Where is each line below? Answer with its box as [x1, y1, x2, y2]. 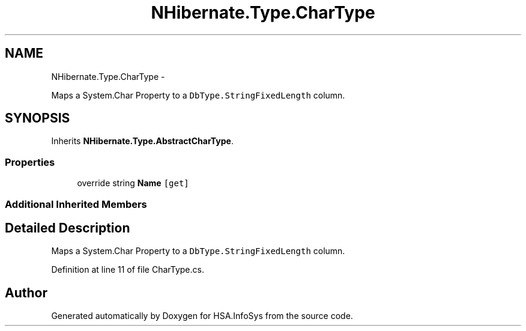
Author [5, 285, 47, 300]
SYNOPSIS [5, 111, 70, 126]
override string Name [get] [77, 178, 189, 189]
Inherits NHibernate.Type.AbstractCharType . [51, 136, 234, 147]
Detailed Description [5, 220, 130, 235]
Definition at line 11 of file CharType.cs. [51, 264, 204, 275]
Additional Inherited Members [5, 198, 147, 210]
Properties [5, 156, 55, 168]
